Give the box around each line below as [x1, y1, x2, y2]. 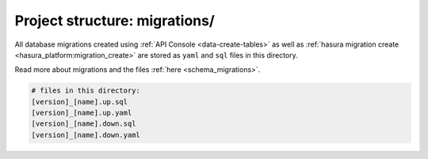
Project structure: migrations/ [14, 12, 216, 29]
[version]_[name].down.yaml [31, 131, 140, 139]
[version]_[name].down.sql [31, 119, 136, 128]
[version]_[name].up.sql [31, 97, 128, 106]
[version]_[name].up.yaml [31, 108, 132, 118]
